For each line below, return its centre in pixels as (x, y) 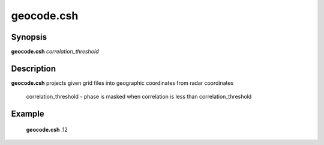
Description (34, 68)
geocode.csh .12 (47, 129)
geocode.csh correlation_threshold (55, 52)
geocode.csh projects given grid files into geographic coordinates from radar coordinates (122, 83)
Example (28, 114)
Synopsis (29, 37)
